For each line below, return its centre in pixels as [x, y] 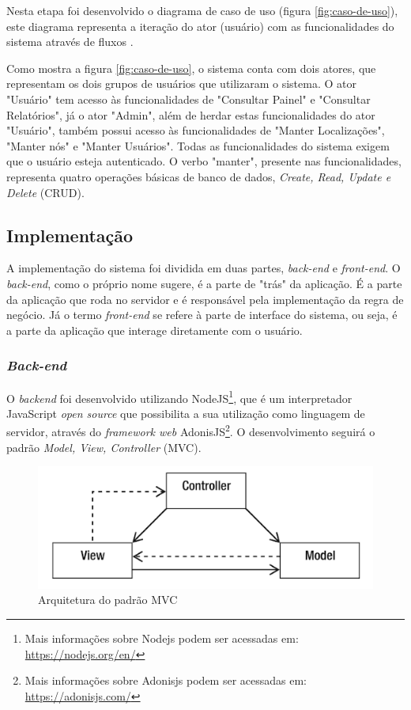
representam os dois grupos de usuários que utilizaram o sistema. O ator [181, 84]
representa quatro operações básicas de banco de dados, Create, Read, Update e [199, 176]
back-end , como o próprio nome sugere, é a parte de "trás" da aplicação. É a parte [204, 283]
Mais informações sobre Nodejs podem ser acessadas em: [162, 638]
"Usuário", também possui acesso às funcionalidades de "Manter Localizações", [196, 130]
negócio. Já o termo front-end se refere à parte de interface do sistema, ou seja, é [202, 315]
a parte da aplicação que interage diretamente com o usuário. [155, 330]
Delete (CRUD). [45, 192]
